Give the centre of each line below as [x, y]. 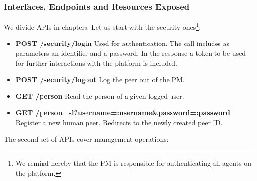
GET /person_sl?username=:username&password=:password [123, 113]
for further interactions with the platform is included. [96, 63]
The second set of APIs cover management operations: [86, 139]
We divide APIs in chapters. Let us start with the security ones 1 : [103, 26]
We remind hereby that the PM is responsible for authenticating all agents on [133, 163]
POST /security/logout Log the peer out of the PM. [100, 79]
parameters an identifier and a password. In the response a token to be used [131, 53]
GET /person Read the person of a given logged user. [100, 96]
